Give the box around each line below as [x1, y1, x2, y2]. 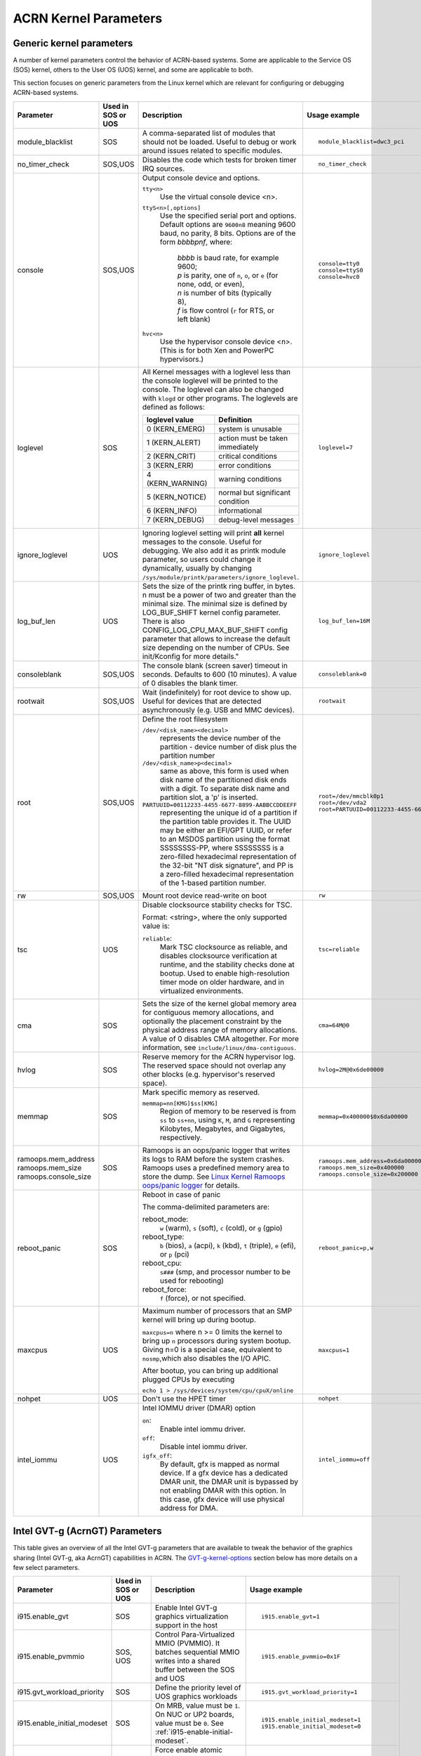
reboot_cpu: [142, 1258, 182, 1268]
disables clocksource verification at [159, 950, 277, 960]
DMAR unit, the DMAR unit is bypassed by [159, 1476, 298, 1486]
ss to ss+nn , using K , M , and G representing [159, 1115, 295, 1125]
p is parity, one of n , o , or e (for [177, 270, 279, 280]
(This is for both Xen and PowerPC [159, 345, 274, 355]
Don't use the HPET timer [142, 1394, 227, 1403]
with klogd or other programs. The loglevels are [142, 393, 298, 403]
